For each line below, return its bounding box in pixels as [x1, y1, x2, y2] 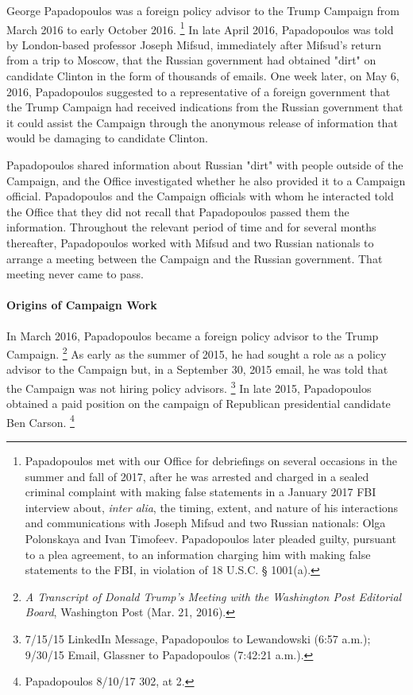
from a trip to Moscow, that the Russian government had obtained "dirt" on [6, 52, 376, 68]
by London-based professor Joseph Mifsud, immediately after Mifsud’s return [6, 36, 382, 52]
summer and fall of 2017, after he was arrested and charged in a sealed [25, 468, 369, 484]
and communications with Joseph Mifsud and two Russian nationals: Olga [25, 514, 386, 531]
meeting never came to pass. [6, 266, 144, 282]
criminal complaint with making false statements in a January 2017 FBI [25, 483, 376, 500]
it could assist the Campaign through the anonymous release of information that [6, 114, 398, 130]
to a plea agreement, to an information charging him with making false [25, 546, 371, 562]
